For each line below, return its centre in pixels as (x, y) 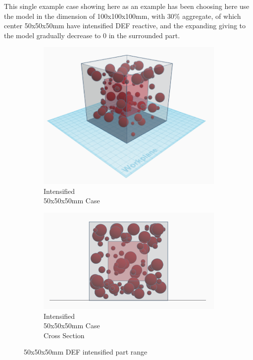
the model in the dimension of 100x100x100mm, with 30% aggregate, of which (123, 16)
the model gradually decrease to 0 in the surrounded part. (92, 35)
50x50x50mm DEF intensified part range (86, 352)
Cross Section (64, 335)
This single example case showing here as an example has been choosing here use (127, 6)
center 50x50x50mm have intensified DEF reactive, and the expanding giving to (125, 26)
